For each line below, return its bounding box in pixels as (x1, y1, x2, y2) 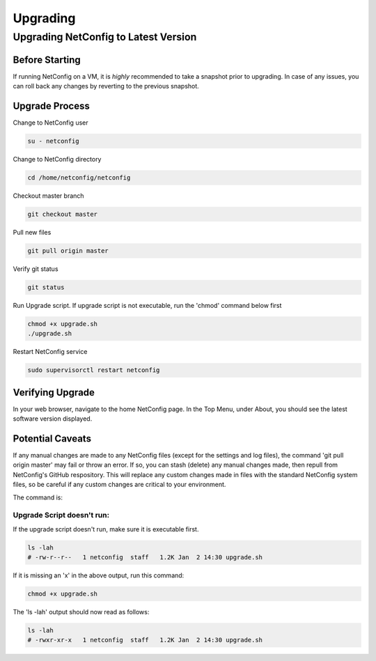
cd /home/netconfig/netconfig (27, 173, 131, 181)
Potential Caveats (13, 433, 92, 444)
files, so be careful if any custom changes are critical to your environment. (13, 481, 226, 489)
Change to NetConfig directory (13, 155, 102, 163)
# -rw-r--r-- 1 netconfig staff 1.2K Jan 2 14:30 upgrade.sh (27, 554, 263, 561)
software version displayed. (13, 414, 93, 423)
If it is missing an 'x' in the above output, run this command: (13, 571, 185, 580)
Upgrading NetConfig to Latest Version (13, 31, 197, 43)
